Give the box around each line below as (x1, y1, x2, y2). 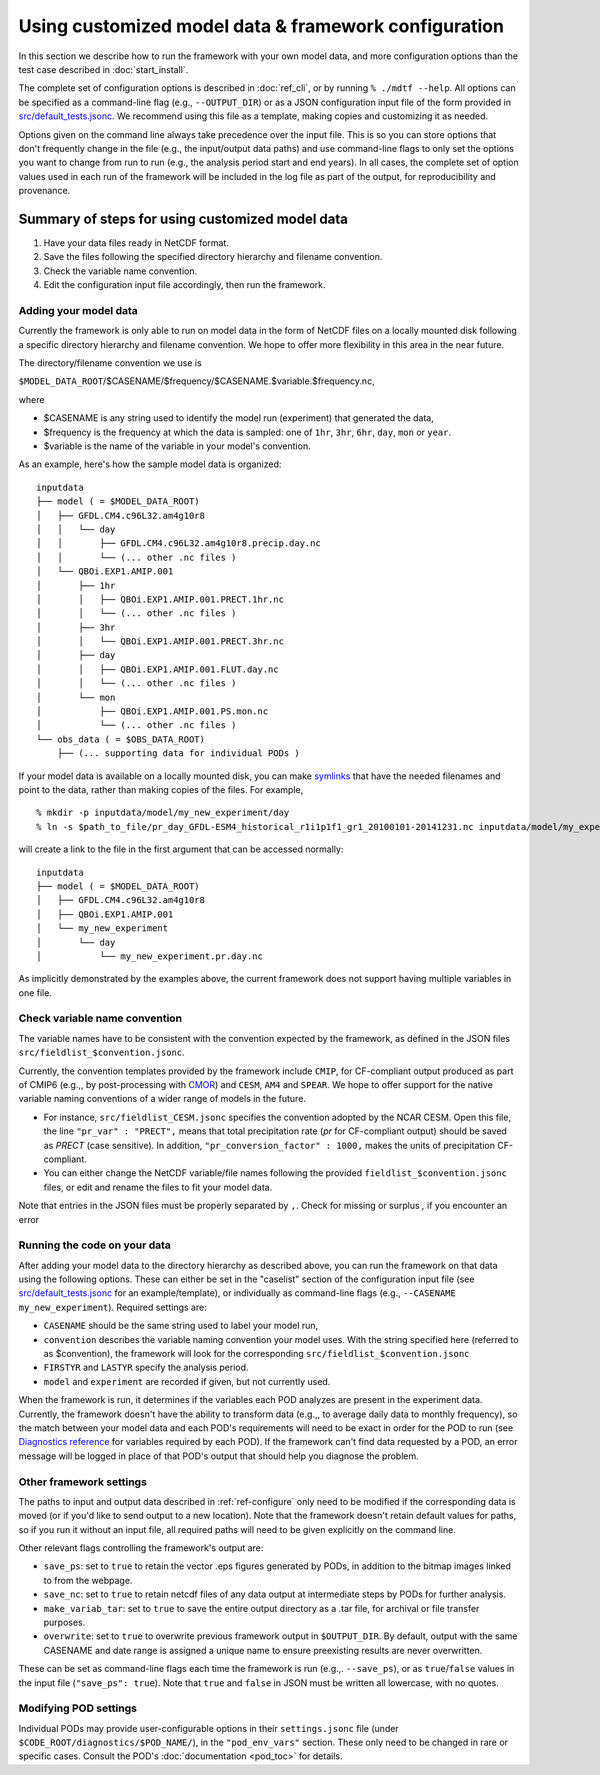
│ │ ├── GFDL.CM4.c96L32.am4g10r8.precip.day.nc (36, 538, 322, 549)
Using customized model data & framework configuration (18, 15, 505, 37)
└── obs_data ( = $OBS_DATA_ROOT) (36, 733, 205, 745)
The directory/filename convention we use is (18, 357, 202, 369)
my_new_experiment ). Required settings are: (18, 1301, 207, 1313)
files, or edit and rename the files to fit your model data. (43, 1181, 273, 1193)
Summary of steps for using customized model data (18, 210, 349, 227)
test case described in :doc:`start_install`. (18, 63, 189, 75)
